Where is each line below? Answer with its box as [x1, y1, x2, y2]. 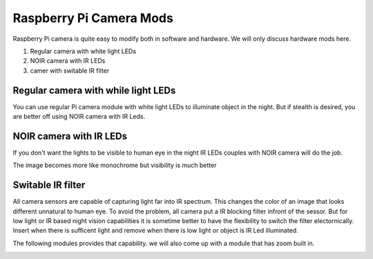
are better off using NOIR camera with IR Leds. [12, 113, 146, 121]
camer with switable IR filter [30, 66, 110, 75]
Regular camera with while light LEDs [12, 84, 176, 96]
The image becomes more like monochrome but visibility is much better [12, 161, 217, 169]
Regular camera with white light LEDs [30, 47, 137, 55]
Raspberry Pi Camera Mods [12, 10, 174, 26]
